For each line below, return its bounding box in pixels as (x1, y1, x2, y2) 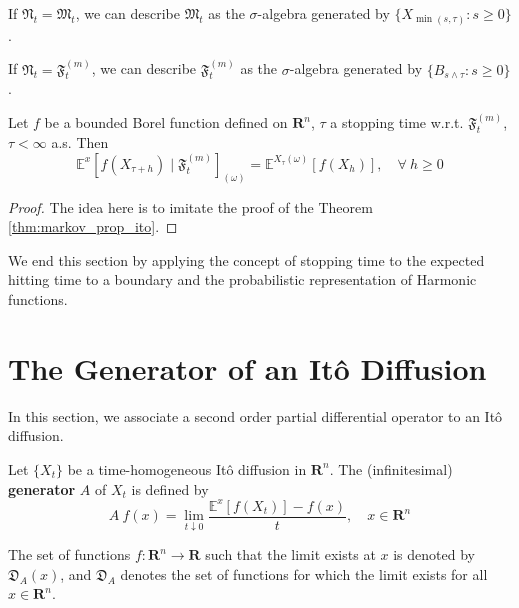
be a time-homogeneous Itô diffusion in (67, 458, 307, 479)
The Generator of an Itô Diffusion (8, 347, 487, 388)
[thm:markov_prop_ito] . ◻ (8, 216, 178, 237)
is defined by (131, 478, 209, 499)
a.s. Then (51, 132, 109, 153)
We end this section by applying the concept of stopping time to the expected (8, 249, 485, 270)
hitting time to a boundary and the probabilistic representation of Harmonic (8, 269, 477, 290)
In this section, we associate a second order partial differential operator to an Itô (8, 405, 503, 426)
